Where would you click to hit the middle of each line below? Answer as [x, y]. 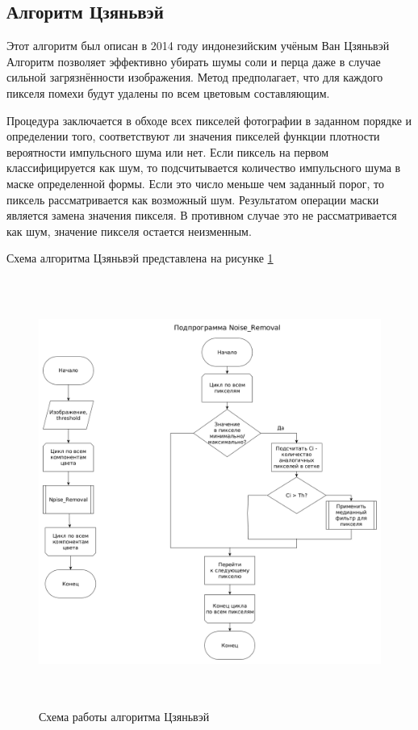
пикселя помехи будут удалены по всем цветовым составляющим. [168, 92]
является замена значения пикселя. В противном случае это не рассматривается [202, 215]
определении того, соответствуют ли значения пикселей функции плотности [193, 136]
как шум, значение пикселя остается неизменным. [129, 231]
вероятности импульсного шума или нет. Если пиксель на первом [168, 151]
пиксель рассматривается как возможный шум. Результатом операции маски [193, 199]
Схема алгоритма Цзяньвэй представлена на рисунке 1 [140, 258]
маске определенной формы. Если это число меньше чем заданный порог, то [196, 183]
